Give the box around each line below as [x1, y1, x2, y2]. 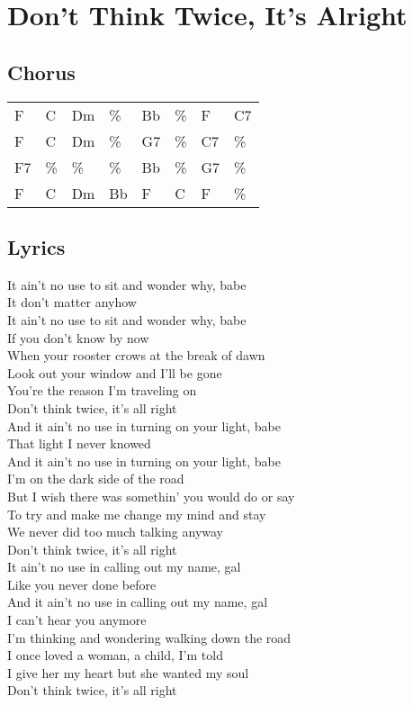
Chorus [7, 58, 76, 86]
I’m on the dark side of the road [7, 469, 184, 488]
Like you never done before [7, 574, 157, 593]
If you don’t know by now [7, 328, 149, 347]
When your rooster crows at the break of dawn [7, 346, 265, 365]
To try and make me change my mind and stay [7, 504, 266, 523]
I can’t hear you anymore [7, 610, 147, 629]
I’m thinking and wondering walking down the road [7, 628, 292, 646]
